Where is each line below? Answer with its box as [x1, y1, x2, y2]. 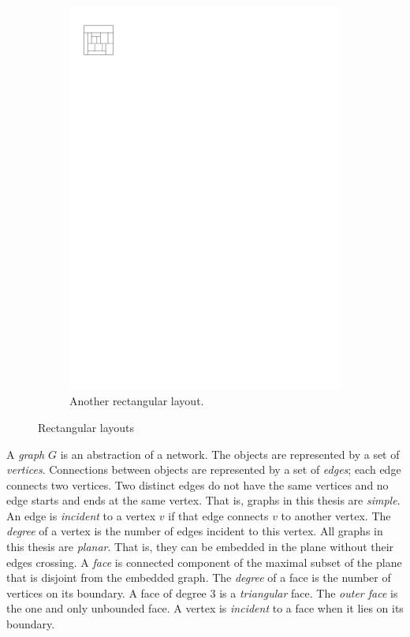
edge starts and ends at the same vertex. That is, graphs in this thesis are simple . [6, 492, 401, 508]
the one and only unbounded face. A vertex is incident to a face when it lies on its [6, 600, 404, 617]
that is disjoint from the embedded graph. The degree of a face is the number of [6, 569, 391, 586]
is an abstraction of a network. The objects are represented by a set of [60, 445, 400, 462]
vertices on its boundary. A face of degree [6, 584, 207, 601]
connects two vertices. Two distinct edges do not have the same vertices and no [6, 476, 389, 493]
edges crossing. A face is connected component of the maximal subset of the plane [6, 553, 402, 570]
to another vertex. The [281, 507, 391, 523]
